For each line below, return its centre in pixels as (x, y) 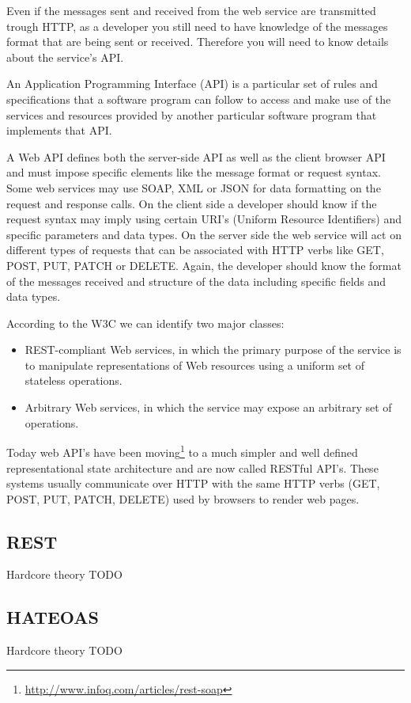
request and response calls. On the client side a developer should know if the (192, 203)
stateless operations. (74, 380)
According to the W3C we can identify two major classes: (145, 323)
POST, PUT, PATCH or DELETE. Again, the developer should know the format (204, 265)
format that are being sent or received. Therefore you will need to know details (198, 42)
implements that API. (59, 130)
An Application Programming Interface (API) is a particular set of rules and (192, 84)
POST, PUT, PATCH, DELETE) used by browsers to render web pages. (183, 498)
